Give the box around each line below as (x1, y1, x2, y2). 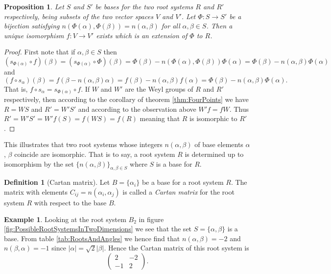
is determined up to (185, 149, 244, 159)
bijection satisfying (4, 21, 60, 31)
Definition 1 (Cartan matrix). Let (4, 177, 110, 187)
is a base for (156, 158, 192, 169)
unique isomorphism (4, 30, 64, 40)
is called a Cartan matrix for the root (122, 187, 235, 197)
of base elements (194, 139, 243, 149)
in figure (139, 214, 164, 224)
